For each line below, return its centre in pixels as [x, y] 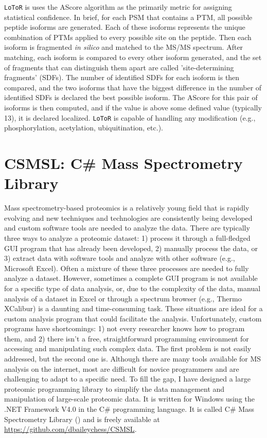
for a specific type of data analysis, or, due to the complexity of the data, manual [132, 288]
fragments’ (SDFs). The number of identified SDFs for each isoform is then [122, 77]
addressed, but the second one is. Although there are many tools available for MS [133, 359]
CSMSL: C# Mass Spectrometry [123, 163]
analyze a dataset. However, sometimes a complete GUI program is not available [131, 278]
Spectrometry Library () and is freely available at [82, 419]
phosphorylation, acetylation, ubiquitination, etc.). [84, 128]
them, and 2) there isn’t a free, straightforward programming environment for [127, 338]
